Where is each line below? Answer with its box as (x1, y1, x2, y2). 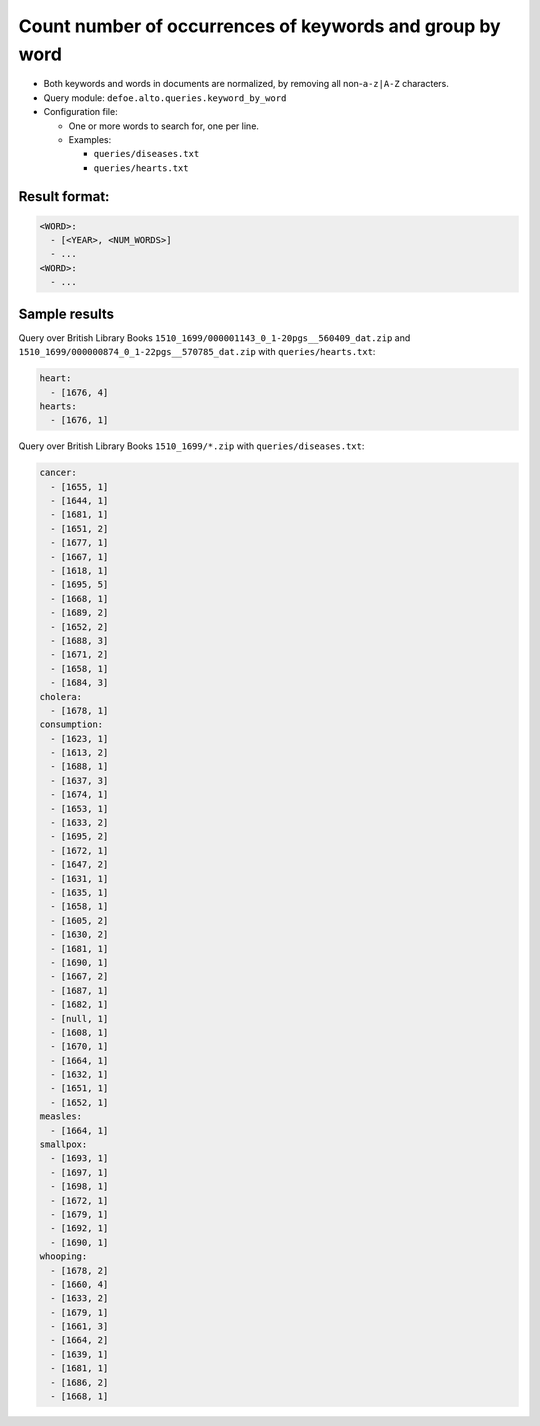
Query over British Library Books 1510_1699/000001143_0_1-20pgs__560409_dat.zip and (18, 331, 411, 344)
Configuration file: (43, 106, 119, 118)
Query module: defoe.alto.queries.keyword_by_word (43, 91, 287, 104)
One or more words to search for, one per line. (68, 120, 260, 132)
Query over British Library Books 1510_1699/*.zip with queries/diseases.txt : (18, 440, 365, 452)
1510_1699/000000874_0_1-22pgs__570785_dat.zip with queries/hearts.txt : (18, 346, 376, 358)
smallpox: (39, 1139, 88, 1150)
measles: (39, 1111, 83, 1122)
